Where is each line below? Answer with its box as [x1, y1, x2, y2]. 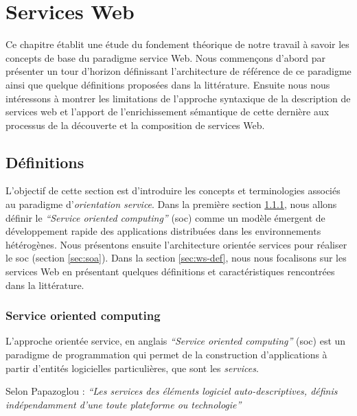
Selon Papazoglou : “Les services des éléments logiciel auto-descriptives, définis [5, 384, 338, 398]
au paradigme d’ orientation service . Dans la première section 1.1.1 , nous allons [5, 197, 337, 211]
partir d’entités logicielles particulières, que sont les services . [5, 360, 259, 375]
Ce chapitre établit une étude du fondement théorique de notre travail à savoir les [5, 37, 349, 51]
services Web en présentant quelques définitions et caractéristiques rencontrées [5, 264, 335, 279]
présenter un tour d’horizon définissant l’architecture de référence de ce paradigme [5, 64, 352, 78]
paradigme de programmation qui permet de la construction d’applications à [5, 347, 327, 362]
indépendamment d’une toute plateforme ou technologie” [5, 397, 242, 411]
